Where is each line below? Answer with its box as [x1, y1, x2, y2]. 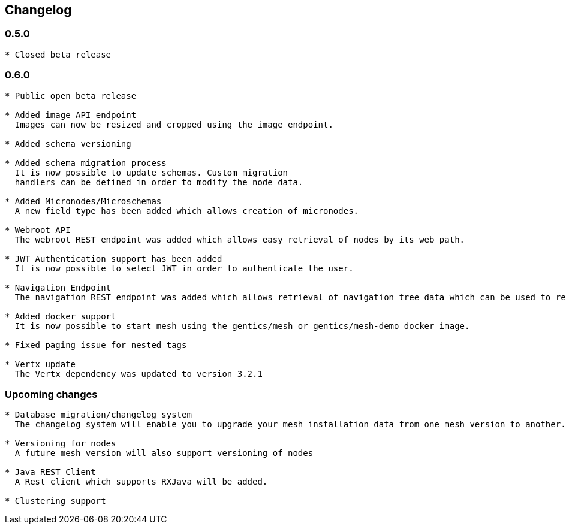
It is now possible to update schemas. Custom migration [14, 167, 288, 177]
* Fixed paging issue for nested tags [5, 340, 187, 350]
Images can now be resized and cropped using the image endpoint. [14, 119, 333, 129]
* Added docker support [5, 311, 116, 321]
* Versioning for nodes [5, 439, 116, 449]
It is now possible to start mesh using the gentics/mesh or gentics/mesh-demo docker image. [14, 321, 470, 331]
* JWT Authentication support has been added [5, 253, 222, 264]
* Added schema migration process [5, 158, 167, 168]
